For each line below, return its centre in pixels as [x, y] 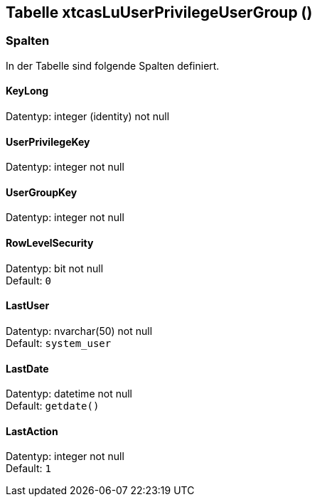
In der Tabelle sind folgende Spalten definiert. [113, 65]
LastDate [27, 368]
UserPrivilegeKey [48, 141]
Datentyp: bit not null [55, 268]
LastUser [28, 306]
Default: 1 [28, 469]
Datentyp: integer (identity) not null [88, 117]
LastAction [32, 431]
